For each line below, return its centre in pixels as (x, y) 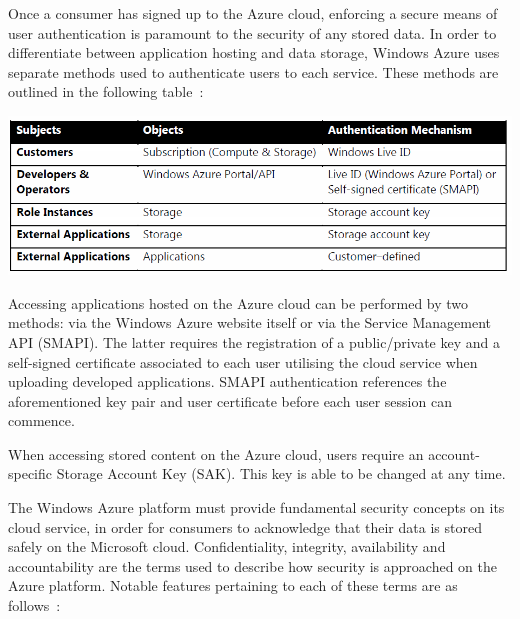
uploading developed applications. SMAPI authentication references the (227, 381)
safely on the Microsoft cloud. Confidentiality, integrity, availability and (227, 546)
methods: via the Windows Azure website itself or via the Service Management (249, 322)
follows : (34, 605)
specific (30, 473)
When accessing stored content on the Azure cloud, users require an (216, 453)
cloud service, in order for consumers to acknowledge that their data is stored (245, 526)
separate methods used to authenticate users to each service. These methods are (253, 71)
